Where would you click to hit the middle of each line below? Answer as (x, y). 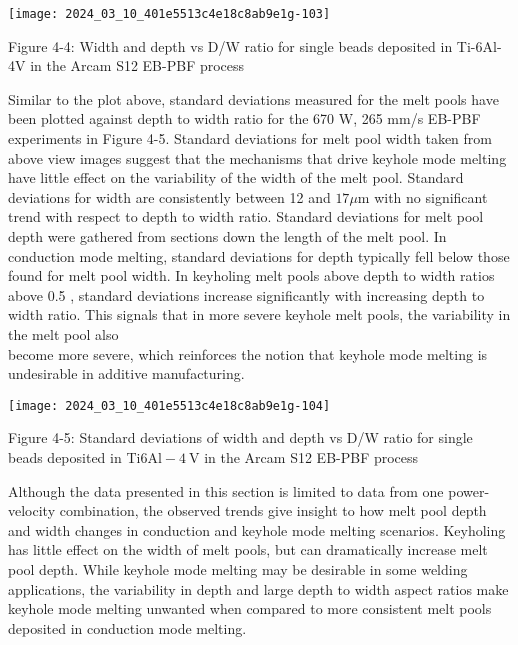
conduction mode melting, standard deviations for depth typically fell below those (259, 255)
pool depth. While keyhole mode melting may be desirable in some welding (238, 568)
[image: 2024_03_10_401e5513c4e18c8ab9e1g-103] (169, 14)
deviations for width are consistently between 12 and (169, 196)
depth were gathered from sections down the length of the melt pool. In (227, 236)
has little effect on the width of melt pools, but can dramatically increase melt (248, 549)
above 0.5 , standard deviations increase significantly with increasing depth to (246, 294)
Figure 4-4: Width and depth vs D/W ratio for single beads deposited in (230, 45)
